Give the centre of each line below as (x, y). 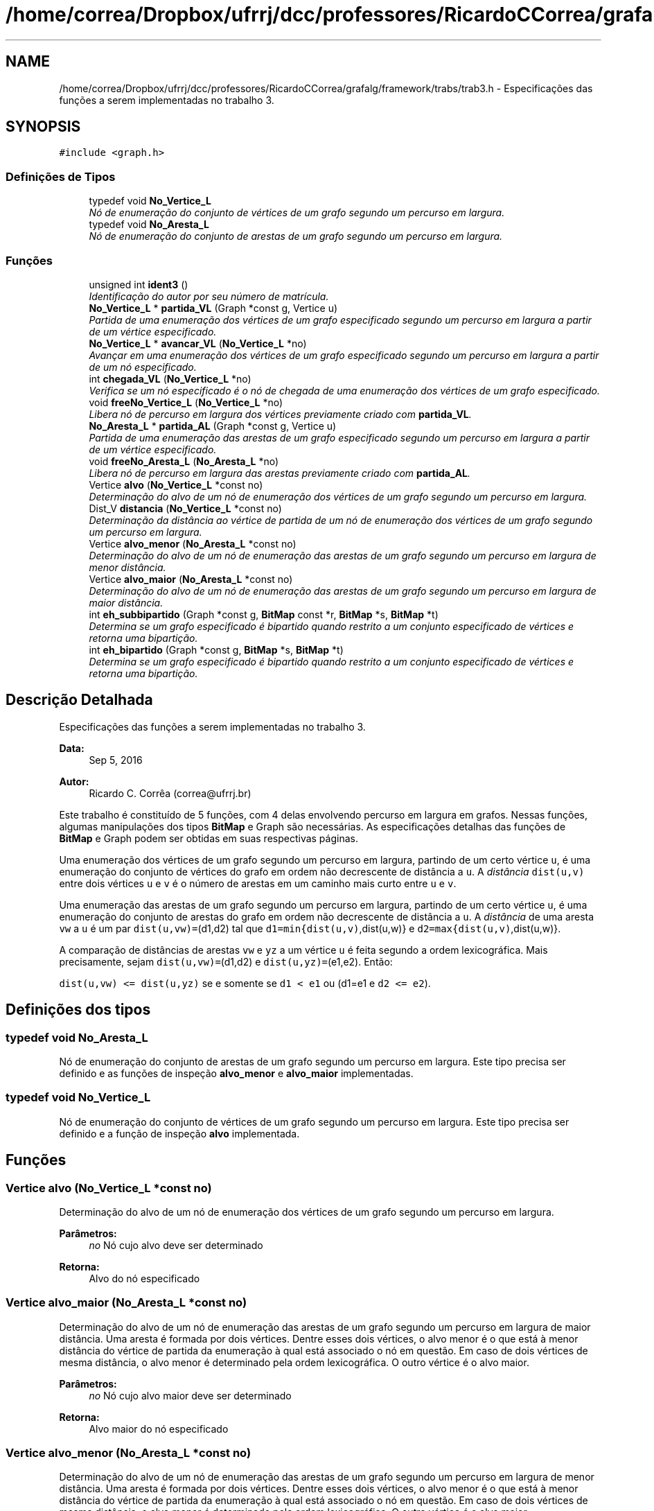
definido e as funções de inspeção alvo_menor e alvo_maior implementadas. (236, 1073)
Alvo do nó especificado (144, 1278)
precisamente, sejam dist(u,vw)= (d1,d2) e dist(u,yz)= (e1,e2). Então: (226, 961)
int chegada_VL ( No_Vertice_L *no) (170, 378)
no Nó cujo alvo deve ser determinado (176, 1245)
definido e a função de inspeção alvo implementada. (179, 1133)
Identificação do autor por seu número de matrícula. (209, 296)
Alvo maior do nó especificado (159, 1429)
